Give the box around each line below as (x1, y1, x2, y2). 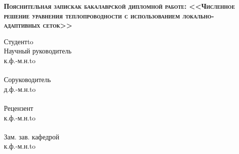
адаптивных (4, 20, 40, 30)
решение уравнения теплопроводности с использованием (4, 10, 180, 20)
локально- (182, 10, 214, 20)
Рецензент (4, 103, 34, 113)
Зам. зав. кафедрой (4, 131, 60, 141)
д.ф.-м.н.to (4, 84, 36, 94)
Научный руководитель (4, 46, 72, 56)
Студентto (4, 36, 34, 46)
